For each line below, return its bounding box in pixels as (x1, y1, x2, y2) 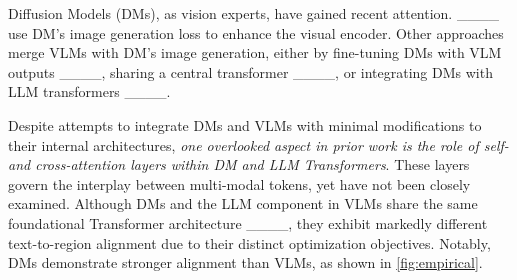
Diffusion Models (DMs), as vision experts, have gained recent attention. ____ (8, 3, 499, 23)
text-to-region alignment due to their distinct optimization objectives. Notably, (8, 232, 491, 253)
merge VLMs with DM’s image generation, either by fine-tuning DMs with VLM (8, 42, 502, 63)
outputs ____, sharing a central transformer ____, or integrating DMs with (8, 61, 493, 82)
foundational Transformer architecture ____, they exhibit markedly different (8, 212, 488, 233)
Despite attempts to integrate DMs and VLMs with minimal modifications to (8, 114, 482, 135)
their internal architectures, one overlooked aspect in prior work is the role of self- (8, 134, 509, 155)
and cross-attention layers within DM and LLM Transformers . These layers (8, 154, 470, 175)
